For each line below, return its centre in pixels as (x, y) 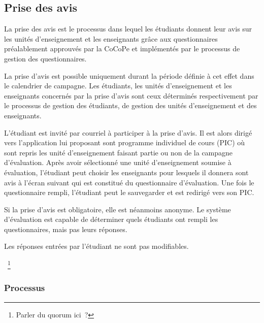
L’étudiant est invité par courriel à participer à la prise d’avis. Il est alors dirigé (128, 132)
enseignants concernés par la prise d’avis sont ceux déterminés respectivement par (131, 95)
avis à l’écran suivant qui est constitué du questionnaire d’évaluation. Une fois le (129, 182)
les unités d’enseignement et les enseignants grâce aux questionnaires (111, 38)
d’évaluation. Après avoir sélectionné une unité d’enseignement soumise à (118, 162)
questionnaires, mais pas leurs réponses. (66, 229)
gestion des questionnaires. (45, 58)
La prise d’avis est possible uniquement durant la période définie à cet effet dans (129, 75)
